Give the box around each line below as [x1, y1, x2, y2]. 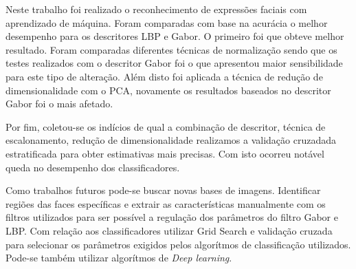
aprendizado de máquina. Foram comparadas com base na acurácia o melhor [5, 15, 328, 30]
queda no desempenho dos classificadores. [5, 160, 180, 174]
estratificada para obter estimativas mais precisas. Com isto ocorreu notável [5, 146, 324, 160]
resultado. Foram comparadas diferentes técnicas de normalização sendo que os [5, 42, 337, 56]
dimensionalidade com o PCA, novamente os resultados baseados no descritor [5, 83, 331, 97]
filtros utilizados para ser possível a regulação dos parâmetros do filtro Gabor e [5, 210, 338, 224]
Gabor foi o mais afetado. [5, 96, 113, 111]
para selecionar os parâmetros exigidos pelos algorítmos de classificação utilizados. [5, 237, 351, 251]
